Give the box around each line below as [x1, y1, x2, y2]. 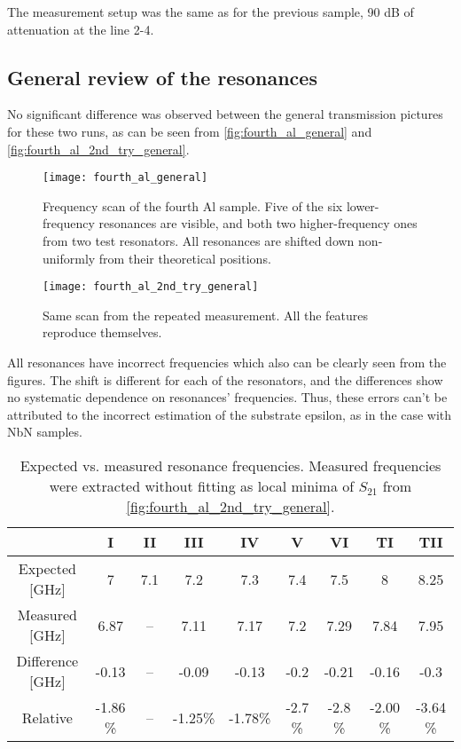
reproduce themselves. [43, 323, 162, 342]
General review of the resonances [7, 63, 317, 91]
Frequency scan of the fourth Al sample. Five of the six [43, 196, 343, 215]
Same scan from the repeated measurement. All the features [43, 305, 369, 324]
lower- [346, 196, 379, 215]
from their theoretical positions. [98, 248, 271, 267]
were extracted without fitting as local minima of [49, 476, 355, 497]
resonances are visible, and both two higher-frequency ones [98, 214, 418, 233]
